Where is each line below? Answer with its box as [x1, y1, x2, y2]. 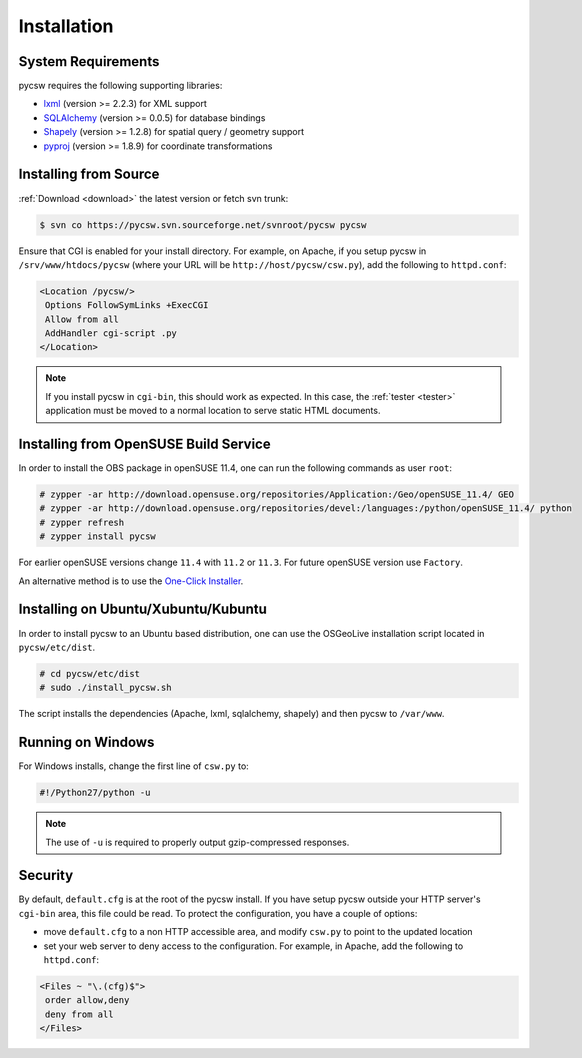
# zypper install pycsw [39, 531, 157, 542]
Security [18, 867, 74, 884]
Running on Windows [18, 734, 155, 751]
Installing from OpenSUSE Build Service [18, 436, 271, 453]
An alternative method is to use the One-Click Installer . [18, 575, 244, 587]
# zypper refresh [39, 516, 125, 528]
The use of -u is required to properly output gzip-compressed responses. [45, 836, 350, 848]
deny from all [45, 1008, 114, 1020]
